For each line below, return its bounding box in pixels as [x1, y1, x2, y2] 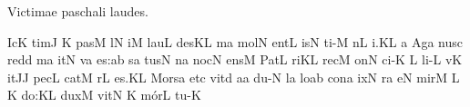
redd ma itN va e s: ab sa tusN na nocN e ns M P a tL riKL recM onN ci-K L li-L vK [7, 50, 463, 69]
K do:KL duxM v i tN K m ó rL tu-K [7, 85, 201, 104]
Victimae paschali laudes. [7, 2, 148, 20]
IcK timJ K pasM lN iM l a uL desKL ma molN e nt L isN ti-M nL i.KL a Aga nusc [7, 32, 463, 51]
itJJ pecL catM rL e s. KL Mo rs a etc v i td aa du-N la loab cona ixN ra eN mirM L [7, 67, 460, 86]
